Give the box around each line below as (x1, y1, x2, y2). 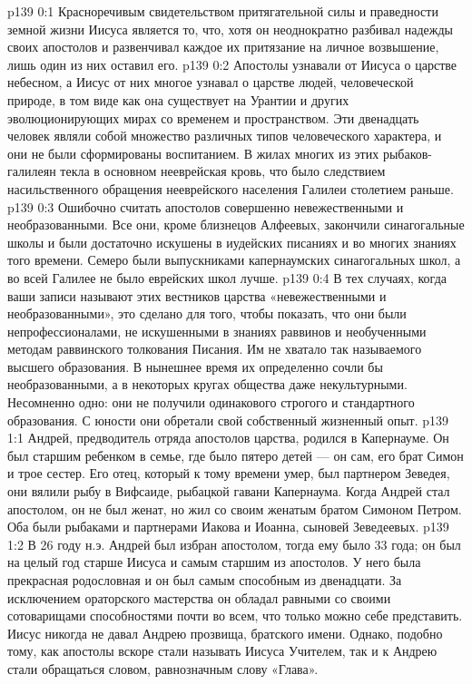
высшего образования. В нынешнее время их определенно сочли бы (7, 357, 383, 376)
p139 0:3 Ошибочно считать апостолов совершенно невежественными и (7, 197, 404, 216)
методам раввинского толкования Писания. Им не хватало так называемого (7, 339, 422, 358)
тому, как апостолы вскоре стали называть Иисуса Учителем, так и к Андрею (7, 641, 438, 660)
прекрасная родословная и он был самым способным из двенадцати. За (7, 571, 402, 589)
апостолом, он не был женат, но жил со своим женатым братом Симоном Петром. (7, 499, 462, 518)
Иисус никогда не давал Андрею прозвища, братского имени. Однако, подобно (7, 623, 443, 642)
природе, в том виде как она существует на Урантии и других (7, 90, 349, 109)
